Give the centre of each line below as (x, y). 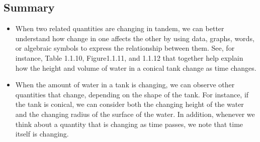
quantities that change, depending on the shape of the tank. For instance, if (132, 94)
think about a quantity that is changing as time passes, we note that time (129, 124)
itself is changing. (42, 134)
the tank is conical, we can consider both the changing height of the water (129, 104)
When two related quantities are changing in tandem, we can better (120, 28)
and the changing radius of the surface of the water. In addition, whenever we (135, 114)
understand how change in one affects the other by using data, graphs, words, (135, 38)
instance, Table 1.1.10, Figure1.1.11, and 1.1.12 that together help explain (129, 57)
